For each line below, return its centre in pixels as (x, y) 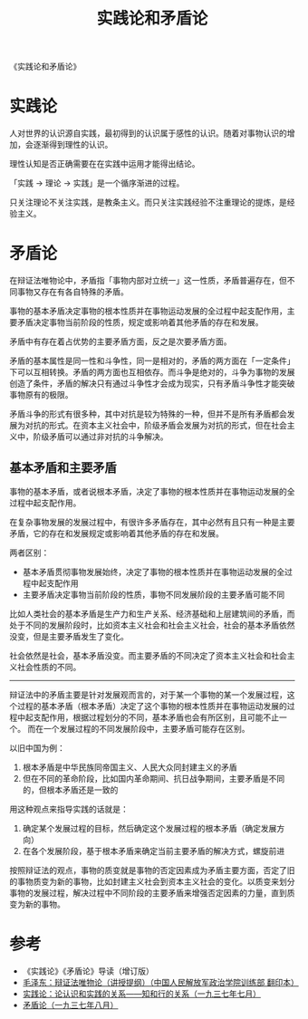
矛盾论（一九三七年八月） (70, 1005)
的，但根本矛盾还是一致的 (70, 790)
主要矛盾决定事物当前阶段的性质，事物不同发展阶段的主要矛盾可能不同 (154, 594)
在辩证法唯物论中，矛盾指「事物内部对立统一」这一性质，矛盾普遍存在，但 (148, 281)
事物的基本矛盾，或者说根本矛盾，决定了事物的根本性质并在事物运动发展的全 (152, 491)
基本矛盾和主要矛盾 (63, 468)
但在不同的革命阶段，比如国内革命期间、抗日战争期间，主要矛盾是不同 (154, 778)
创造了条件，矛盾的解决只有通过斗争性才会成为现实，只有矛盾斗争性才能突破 (152, 384)
